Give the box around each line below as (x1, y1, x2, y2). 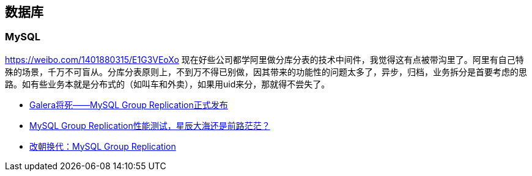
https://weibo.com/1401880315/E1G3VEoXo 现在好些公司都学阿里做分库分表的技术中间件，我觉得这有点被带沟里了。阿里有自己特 (5, 54, 524, 65)
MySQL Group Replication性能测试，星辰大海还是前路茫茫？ (29, 120, 270, 131)
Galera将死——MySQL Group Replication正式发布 (29, 99, 228, 110)
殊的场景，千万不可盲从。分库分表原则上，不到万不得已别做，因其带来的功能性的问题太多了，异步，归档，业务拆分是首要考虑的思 (5, 66, 527, 77)
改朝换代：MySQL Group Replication (29, 141, 176, 152)
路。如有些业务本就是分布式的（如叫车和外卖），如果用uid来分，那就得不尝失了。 (5, 78, 330, 89)
